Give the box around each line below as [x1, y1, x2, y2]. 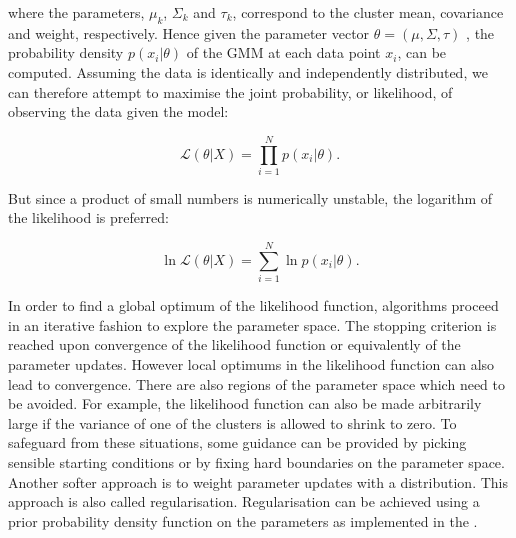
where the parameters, [8, 2, 145, 22]
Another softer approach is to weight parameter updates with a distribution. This [8, 471, 508, 492]
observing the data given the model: [8, 101, 229, 122]
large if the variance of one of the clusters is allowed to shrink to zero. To [8, 412, 457, 433]
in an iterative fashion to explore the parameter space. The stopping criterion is [8, 314, 497, 335]
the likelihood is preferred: [8, 207, 169, 228]
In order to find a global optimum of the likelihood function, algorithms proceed [8, 295, 499, 316]
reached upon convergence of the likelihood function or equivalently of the [8, 334, 461, 355]
